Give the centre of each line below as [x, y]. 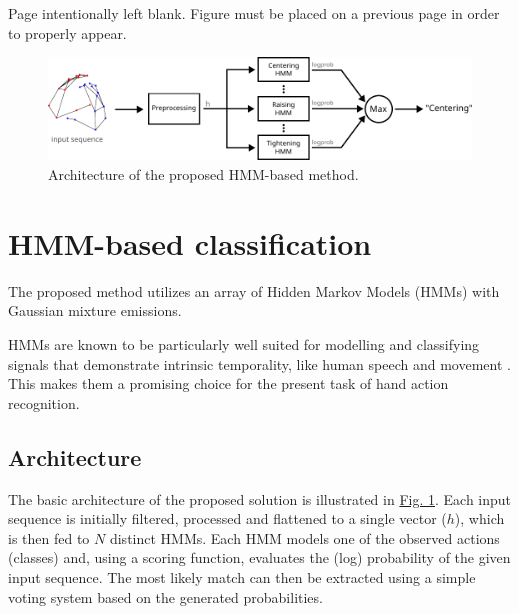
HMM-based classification [190, 242]
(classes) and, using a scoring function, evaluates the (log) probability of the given [259, 557]
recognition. [44, 402]
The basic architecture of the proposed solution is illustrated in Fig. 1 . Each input [260, 498]
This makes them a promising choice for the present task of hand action [228, 383]
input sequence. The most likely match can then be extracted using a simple [242, 576]
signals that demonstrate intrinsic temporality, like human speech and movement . [259, 363]
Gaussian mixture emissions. [95, 310]
